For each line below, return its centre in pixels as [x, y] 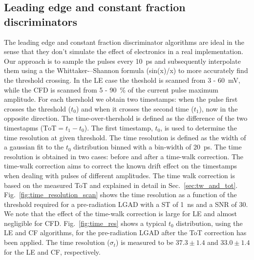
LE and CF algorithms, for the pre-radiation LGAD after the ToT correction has [125, 232]
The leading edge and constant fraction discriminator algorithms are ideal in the [124, 42]
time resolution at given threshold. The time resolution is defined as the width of [125, 137]
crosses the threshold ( [38, 108]
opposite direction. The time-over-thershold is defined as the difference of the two [126, 118]
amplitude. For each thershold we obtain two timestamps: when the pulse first [121, 99]
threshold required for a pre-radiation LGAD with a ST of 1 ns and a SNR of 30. [126, 204]
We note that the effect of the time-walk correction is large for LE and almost [121, 214]
